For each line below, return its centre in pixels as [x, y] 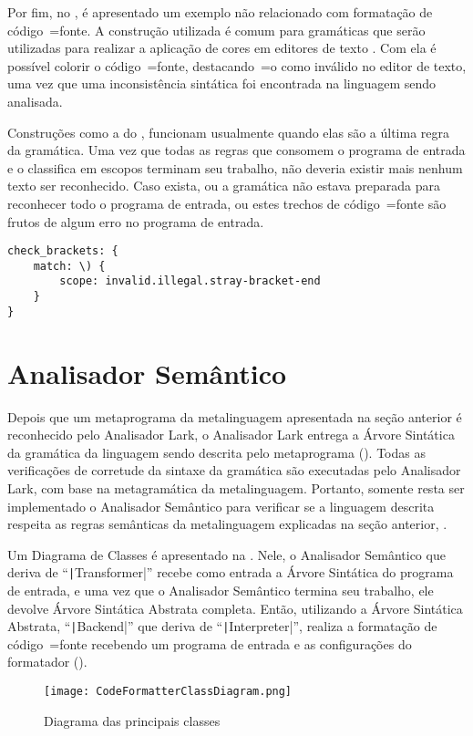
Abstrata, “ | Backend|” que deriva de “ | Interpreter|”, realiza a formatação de [222, 626]
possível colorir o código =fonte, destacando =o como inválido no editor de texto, [237, 65]
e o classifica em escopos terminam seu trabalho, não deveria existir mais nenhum [235, 167]
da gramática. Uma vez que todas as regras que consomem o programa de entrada [236, 150]
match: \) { [69, 266]
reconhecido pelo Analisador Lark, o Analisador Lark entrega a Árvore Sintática [231, 435]
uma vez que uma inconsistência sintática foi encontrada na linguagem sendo [222, 83]
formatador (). [47, 662]
